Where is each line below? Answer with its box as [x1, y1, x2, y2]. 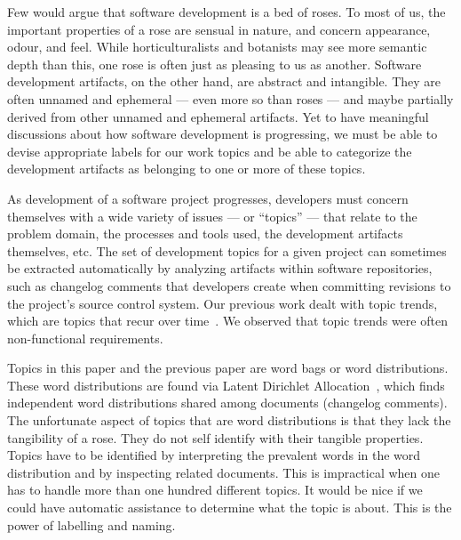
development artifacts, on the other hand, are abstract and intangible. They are [7, 72, 441, 91]
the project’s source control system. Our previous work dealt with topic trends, [7, 294, 438, 312]
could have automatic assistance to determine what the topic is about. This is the [7, 498, 452, 517]
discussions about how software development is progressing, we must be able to [7, 125, 438, 143]
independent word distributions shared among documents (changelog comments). [7, 393, 448, 412]
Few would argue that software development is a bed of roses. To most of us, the [7, 3, 446, 20]
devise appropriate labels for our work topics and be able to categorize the [7, 141, 412, 160]
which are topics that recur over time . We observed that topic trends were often [7, 311, 448, 330]
